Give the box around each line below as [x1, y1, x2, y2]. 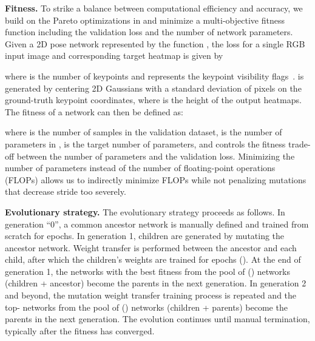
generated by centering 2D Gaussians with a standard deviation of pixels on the [5, 81, 302, 94]
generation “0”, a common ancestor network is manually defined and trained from [5, 217, 309, 230]
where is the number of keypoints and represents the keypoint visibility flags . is [5, 69, 304, 82]
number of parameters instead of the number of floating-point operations [5, 161, 276, 174]
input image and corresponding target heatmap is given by [5, 49, 223, 62]
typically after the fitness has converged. [5, 324, 155, 337]
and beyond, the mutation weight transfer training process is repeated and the [5, 289, 297, 302]
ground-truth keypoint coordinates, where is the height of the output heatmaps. [5, 93, 302, 106]
